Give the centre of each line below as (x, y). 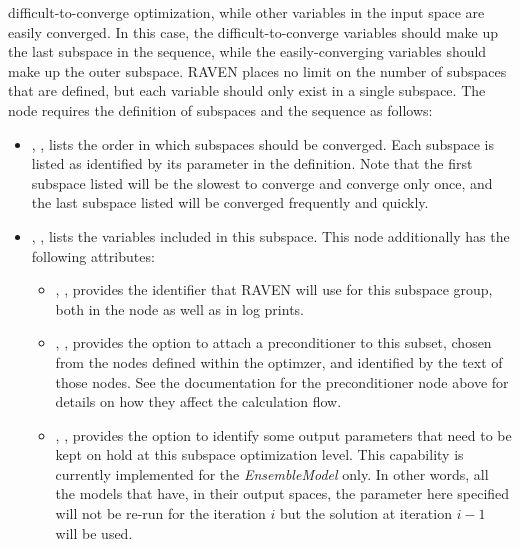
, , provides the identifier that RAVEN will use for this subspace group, (274, 289)
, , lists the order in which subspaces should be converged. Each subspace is (262, 143)
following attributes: (93, 255)
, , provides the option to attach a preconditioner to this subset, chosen (273, 342)
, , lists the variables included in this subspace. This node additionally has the (270, 235)
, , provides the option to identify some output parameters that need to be (283, 434)
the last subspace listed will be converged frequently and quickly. (230, 202)
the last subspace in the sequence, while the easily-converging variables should (247, 51)
